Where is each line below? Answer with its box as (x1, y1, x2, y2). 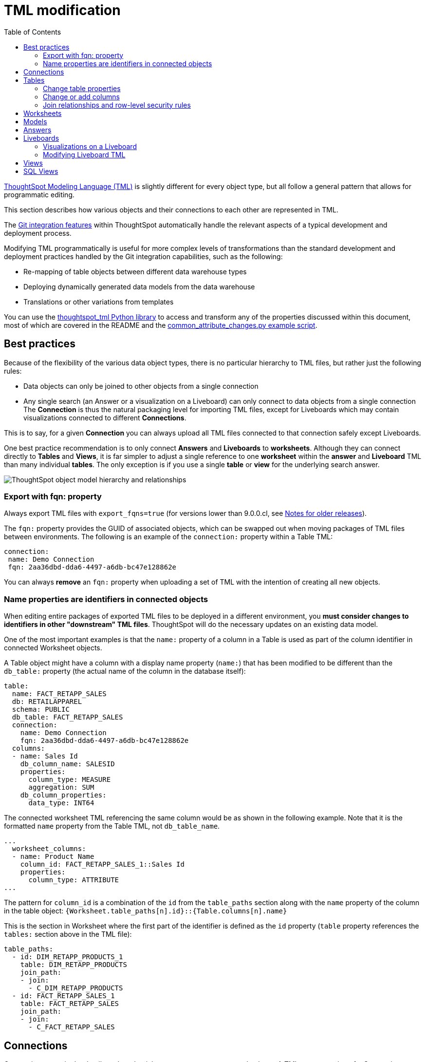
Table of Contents (4, 27, 61, 36)
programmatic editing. (4, 190, 75, 199)
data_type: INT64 (28, 799, 94, 807)
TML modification (4, 2, 121, 19)
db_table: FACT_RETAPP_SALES (12, 713, 123, 721)
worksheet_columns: (12, 845, 86, 853)
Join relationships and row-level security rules (43, 100, 191, 109)
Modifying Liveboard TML (43, 150, 126, 159)
